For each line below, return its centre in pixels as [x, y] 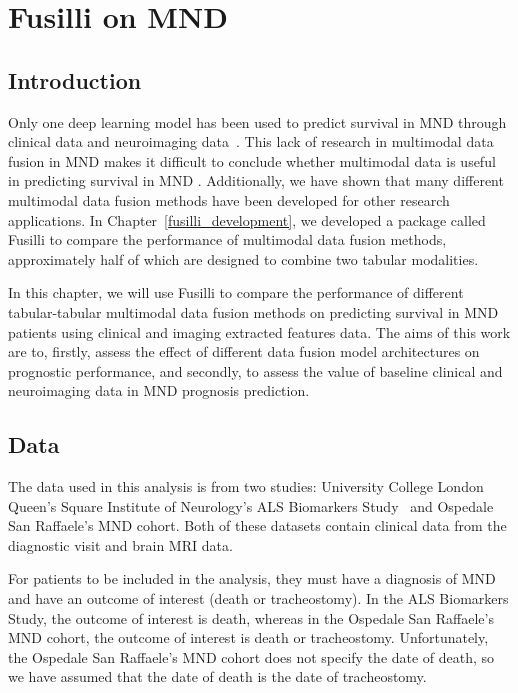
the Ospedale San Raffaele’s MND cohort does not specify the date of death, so [251, 656]
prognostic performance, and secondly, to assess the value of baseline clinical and [255, 370]
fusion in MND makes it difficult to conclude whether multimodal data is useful [252, 160]
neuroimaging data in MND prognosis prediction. [159, 390]
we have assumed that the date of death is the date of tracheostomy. [217, 676]
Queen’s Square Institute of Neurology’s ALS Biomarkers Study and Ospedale [251, 505]
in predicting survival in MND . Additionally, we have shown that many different [256, 180]
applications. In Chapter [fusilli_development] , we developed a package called [247, 219]
